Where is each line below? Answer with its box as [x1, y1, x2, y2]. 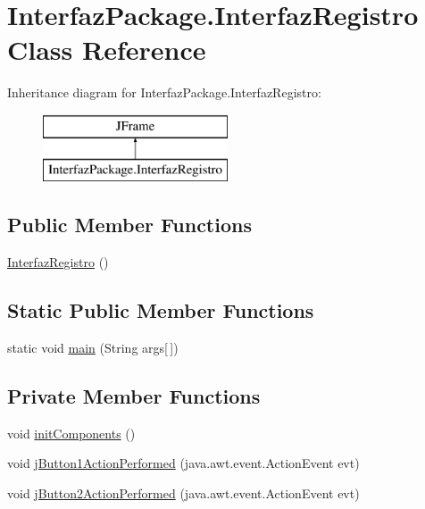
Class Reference [7, 31, 206, 68]
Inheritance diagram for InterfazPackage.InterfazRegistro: [7, 83, 321, 102]
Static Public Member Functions [7, 296, 314, 324]
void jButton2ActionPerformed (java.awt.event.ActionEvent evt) [7, 484, 360, 503]
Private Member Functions [7, 382, 261, 410]
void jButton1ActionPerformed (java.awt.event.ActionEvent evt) [7, 454, 360, 472]
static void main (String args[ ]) [7, 338, 179, 357]
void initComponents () [7, 423, 136, 442]
